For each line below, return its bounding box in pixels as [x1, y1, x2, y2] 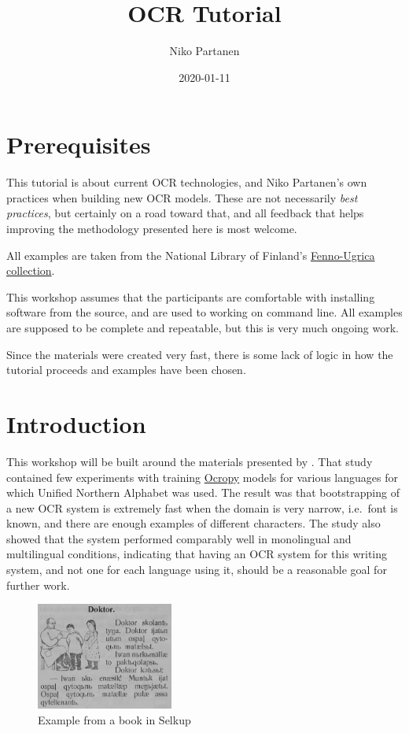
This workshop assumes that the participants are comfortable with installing [6, 288, 375, 305]
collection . [6, 262, 55, 279]
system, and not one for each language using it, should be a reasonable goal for [6, 561, 387, 578]
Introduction [6, 407, 146, 439]
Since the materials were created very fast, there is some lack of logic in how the [6, 346, 393, 362]
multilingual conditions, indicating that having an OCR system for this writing [6, 546, 388, 562]
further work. [6, 576, 70, 593]
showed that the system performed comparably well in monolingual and [6, 530, 352, 546]
